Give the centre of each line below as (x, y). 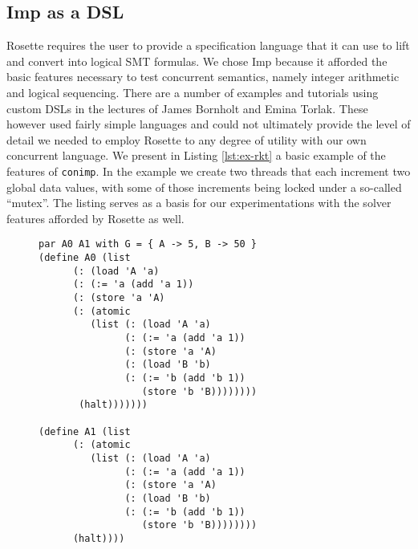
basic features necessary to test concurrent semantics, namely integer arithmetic (203, 77)
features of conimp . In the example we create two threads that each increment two (209, 171)
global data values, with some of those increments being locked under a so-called (204, 187)
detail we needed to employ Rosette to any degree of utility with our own (187, 139)
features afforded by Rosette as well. (95, 218)
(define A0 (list (85, 258)
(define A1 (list (85, 431)
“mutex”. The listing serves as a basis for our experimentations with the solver (199, 203)
